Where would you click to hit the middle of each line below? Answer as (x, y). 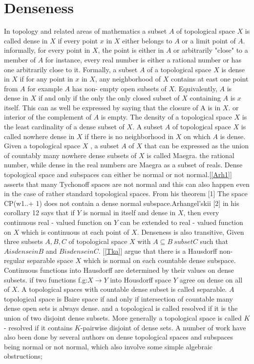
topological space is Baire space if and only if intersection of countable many (118, 298)
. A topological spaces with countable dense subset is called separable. (122, 289)
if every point (78, 40)
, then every (201, 212)
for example (45, 88)
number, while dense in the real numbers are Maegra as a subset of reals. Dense (123, 165)
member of (20, 59)
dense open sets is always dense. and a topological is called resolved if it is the (121, 308)
